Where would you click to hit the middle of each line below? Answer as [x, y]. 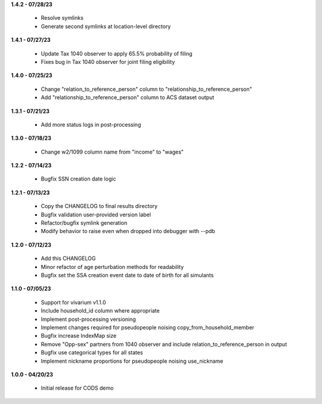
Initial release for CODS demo [77, 388]
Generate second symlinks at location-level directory [106, 26]
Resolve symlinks [62, 18]
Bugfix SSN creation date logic [78, 179]
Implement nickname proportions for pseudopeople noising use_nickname [132, 361]
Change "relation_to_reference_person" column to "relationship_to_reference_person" [146, 89]
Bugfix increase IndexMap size [79, 336]
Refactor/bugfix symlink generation [84, 223]
